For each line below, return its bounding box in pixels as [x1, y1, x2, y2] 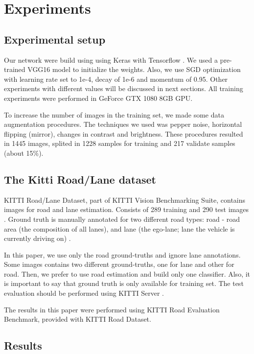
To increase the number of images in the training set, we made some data [4, 109, 224, 119]
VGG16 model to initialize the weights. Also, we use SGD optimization [27, 64, 241, 74]
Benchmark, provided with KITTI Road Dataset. [4, 314, 151, 324]
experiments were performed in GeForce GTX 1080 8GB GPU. [4, 93, 193, 103]
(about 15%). [4, 147, 44, 158]
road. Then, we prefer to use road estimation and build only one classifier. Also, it [4, 268, 251, 279]
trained [4, 64, 25, 74]
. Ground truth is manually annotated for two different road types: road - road [4, 213, 240, 224]
